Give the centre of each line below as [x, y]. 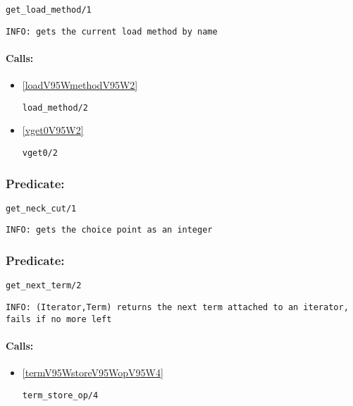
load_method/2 [55, 107]
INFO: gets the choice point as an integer [109, 230]
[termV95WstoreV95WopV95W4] [93, 373]
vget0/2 [40, 153]
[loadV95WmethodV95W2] [80, 85]
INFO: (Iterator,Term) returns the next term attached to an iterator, [177, 308]
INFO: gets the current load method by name [112, 31]
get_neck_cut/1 [41, 208]
